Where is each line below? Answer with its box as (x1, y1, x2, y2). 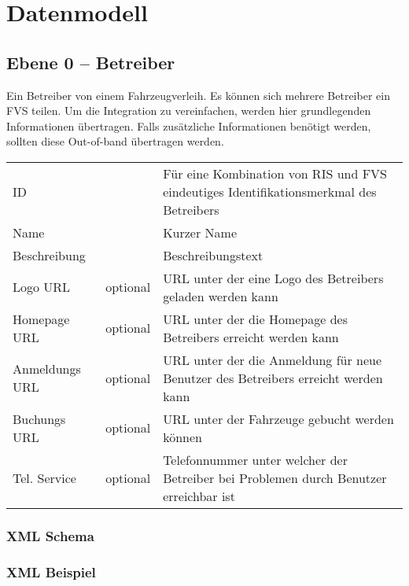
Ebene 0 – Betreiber (6, 50, 175, 74)
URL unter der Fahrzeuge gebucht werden (163, 409, 394, 428)
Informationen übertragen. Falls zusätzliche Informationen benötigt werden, (6, 117, 371, 134)
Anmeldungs (13, 359, 81, 378)
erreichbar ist (163, 486, 235, 505)
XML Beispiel (6, 562, 96, 581)
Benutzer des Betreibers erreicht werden (163, 368, 383, 387)
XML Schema (6, 525, 94, 545)
